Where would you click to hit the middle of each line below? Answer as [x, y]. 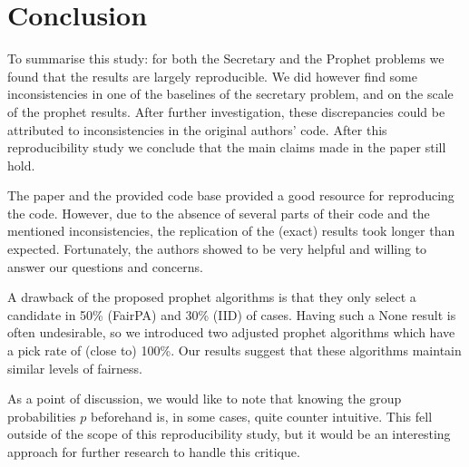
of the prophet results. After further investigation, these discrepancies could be [226, 111]
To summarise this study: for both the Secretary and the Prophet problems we [226, 58]
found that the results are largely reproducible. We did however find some [212, 76]
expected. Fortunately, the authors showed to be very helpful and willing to [217, 249]
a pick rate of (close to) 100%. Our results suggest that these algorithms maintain [234, 350]
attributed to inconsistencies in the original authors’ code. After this [197, 129]
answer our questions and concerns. [105, 266]
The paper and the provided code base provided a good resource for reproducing [231, 195]
